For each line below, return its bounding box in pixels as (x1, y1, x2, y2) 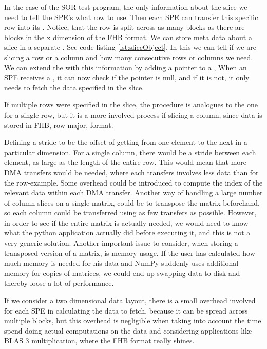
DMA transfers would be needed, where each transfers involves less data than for (4, 167, 259, 177)
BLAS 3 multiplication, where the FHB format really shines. (4, 335, 195, 346)
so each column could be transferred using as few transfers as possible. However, (4, 207, 257, 218)
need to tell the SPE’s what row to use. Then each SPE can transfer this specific (4, 11, 258, 22)
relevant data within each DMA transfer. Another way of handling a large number (4, 187, 263, 198)
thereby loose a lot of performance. (4, 278, 114, 288)
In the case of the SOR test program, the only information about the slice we (4, 2, 247, 12)
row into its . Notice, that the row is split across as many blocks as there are (4, 22, 245, 32)
